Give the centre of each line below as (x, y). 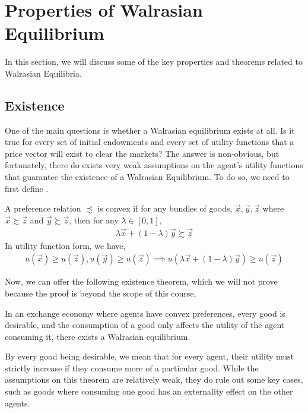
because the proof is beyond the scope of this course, (101, 293)
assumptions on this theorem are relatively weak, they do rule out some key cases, (154, 379)
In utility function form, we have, (65, 245)
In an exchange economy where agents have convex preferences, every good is (145, 313)
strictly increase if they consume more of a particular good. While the (132, 368)
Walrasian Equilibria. (43, 73)
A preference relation (43, 208)
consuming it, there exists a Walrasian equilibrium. (98, 336)
